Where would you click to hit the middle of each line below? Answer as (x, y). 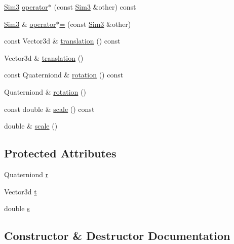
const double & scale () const (49, 109)
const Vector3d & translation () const (62, 41)
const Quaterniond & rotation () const (64, 75)
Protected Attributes (60, 153)
